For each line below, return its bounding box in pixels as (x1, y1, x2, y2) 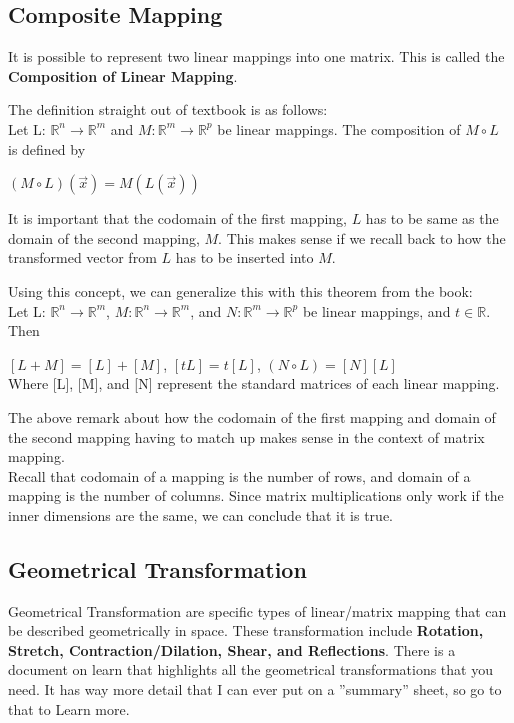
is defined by (8, 138, 86, 159)
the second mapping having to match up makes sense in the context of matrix (8, 426, 485, 447)
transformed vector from (8, 247, 157, 268)
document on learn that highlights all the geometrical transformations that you (8, 659, 493, 680)
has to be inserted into (175, 247, 314, 268)
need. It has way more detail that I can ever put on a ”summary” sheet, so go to (8, 679, 502, 700)
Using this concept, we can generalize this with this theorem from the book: (8, 280, 473, 301)
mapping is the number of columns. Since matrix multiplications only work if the (8, 485, 504, 506)
